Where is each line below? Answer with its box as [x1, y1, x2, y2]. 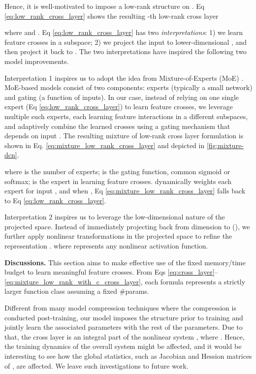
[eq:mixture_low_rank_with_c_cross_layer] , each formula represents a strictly [4, 276, 246, 286]
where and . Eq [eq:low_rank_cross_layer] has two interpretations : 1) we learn [4, 27, 243, 37]
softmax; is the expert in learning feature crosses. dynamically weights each [4, 176, 232, 186]
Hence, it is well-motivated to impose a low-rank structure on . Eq [4, 1, 205, 11]
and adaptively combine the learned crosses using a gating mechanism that [4, 121, 230, 131]
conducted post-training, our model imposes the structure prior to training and [4, 312, 243, 322]
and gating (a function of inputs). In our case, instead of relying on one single [4, 92, 239, 102]
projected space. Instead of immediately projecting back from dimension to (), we [4, 221, 250, 231]
